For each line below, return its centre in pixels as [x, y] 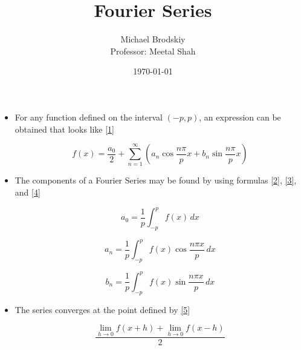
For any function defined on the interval [89, 117]
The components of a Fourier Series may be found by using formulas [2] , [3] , [156, 180]
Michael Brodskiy [153, 39]
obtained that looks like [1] [65, 129]
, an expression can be [240, 117]
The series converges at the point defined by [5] [102, 309]
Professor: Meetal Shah [153, 51]
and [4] [28, 192]
